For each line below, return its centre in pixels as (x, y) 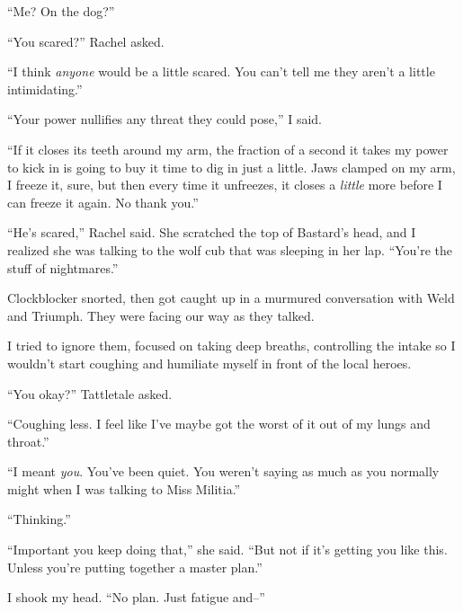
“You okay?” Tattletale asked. (90, 393)
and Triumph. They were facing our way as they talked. (161, 315)
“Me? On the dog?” (61, 11)
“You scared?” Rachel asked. (86, 41)
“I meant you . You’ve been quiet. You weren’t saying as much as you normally (223, 471)
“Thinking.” (39, 519)
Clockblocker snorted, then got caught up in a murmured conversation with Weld (231, 298)
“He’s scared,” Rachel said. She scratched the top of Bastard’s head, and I (212, 232)
